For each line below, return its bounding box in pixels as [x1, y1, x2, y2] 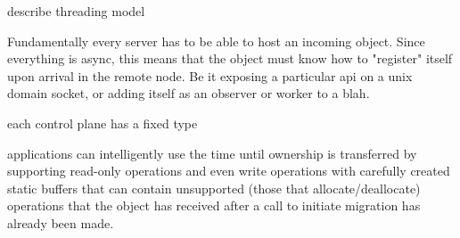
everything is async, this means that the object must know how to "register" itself [7, 49, 453, 68]
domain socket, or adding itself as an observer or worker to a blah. [7, 84, 370, 103]
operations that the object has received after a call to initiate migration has [7, 196, 421, 215]
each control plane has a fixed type [7, 113, 198, 132]
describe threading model [7, 2, 145, 20]
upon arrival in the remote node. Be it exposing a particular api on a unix [7, 66, 413, 85]
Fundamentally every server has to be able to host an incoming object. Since [7, 31, 425, 50]
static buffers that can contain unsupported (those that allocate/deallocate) [7, 178, 421, 197]
